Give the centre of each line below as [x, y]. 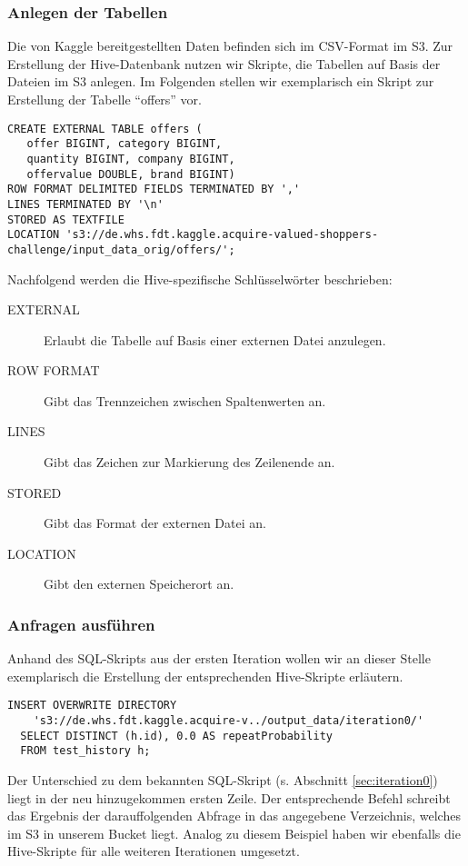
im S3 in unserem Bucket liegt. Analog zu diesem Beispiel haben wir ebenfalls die [234, 833]
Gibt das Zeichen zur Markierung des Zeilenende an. [189, 462]
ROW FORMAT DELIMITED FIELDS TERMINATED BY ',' [154, 189]
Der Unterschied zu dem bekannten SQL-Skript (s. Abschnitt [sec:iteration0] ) [223, 780]
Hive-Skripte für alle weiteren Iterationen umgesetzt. [154, 851]
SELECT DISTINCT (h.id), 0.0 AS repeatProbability [176, 736]
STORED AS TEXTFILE [66, 219]
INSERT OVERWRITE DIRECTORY [92, 706]
